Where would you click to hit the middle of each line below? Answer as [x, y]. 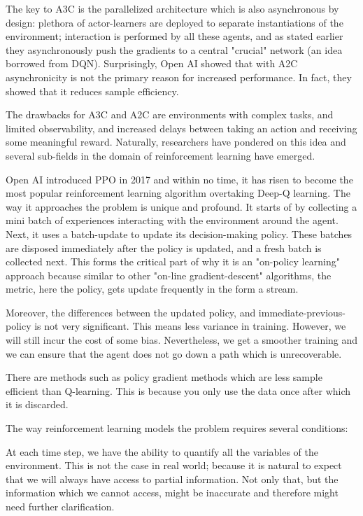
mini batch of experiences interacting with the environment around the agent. [172, 220]
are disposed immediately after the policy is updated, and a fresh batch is [164, 247]
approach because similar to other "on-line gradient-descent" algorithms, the [169, 275]
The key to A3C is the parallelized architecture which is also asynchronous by [172, 8]
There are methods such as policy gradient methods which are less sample [164, 377]
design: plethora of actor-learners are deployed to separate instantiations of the [175, 22]
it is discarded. [37, 404]
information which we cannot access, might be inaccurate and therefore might [172, 493]
